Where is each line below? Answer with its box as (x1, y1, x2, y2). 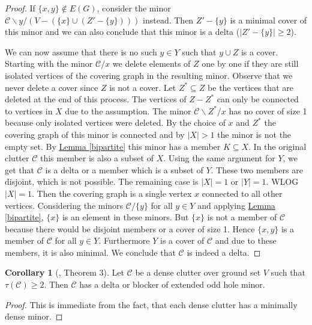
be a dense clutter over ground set (135, 266, 261, 279)
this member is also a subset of (40, 152, 154, 164)
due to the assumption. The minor (65, 104, 191, 117)
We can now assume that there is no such (5, 45, 157, 58)
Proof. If (5, 2, 35, 14)
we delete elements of (112, 57, 191, 70)
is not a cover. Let (109, 81, 176, 93)
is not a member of (207, 211, 277, 223)
